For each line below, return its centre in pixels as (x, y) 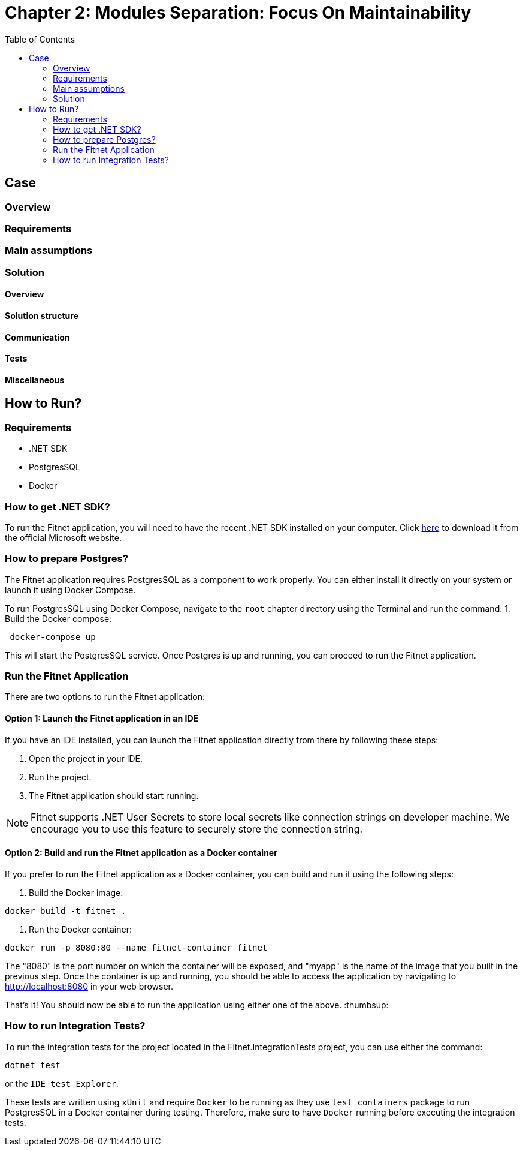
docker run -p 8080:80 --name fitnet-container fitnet (136, 947)
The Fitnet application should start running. (114, 795)
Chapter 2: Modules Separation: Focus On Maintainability (238, 13)
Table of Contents (40, 39)
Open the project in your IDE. (86, 758)
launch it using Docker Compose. (70, 590)
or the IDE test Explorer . (62, 1083)
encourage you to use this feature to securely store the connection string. (197, 829)
